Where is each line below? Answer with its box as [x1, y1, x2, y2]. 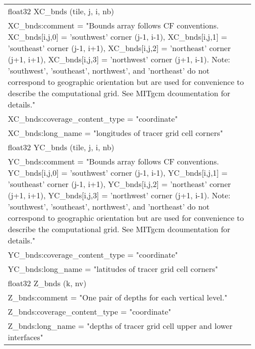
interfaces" [8, 331, 43, 343]
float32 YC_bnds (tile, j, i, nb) [8, 141, 115, 153]
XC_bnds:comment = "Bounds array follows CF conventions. [8, 20, 219, 31]
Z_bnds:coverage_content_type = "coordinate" [8, 306, 172, 317]
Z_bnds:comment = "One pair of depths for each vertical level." [8, 292, 228, 303]
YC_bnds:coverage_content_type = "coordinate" [8, 249, 178, 260]
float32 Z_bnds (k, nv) [8, 277, 87, 289]
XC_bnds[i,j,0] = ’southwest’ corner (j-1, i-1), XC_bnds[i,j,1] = [8, 31, 228, 42]
